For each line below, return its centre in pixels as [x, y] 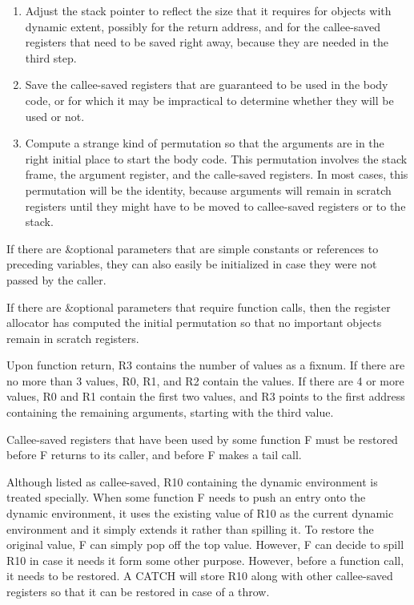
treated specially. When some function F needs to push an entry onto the [186, 497]
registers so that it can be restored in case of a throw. [138, 591]
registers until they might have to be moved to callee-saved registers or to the [215, 206]
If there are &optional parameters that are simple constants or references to [193, 248]
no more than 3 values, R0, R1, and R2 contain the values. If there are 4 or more [205, 380]
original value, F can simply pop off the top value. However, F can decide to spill [205, 544]
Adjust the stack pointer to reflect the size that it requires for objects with [208, 10]
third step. [51, 57]
